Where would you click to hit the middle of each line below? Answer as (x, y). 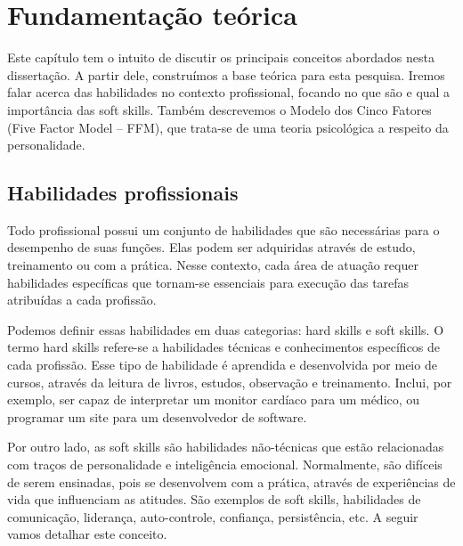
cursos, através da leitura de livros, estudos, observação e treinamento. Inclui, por (230, 382)
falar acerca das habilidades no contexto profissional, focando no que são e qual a (229, 92)
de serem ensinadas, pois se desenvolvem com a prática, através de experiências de (231, 481)
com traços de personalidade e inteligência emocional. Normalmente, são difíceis (225, 465)
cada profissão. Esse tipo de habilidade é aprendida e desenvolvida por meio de (222, 365)
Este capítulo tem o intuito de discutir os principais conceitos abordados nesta (221, 57)
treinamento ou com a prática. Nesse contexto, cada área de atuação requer (213, 265)
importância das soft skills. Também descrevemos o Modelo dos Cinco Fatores (219, 109)
